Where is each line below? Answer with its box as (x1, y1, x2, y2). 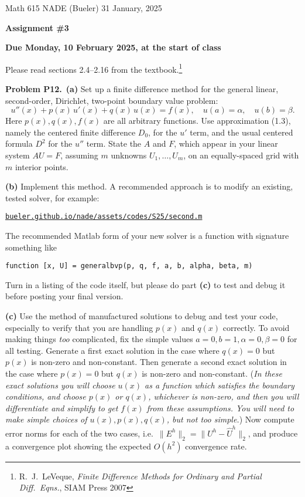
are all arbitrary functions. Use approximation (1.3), (103, 114, 291, 127)
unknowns (111, 149, 147, 161)
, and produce (248, 427, 298, 439)
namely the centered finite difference (5, 126, 136, 138)
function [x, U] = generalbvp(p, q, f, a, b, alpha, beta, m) (5, 262, 253, 271)
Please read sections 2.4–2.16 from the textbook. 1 (5, 61, 183, 75)
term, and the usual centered (190, 126, 293, 138)
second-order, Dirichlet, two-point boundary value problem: (5, 94, 218, 106)
